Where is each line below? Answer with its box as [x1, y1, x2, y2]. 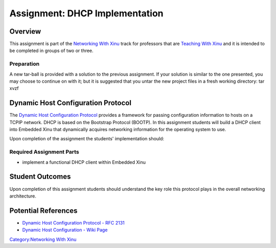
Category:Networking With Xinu [9, 236, 77, 242]
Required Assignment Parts [9, 148, 79, 156]
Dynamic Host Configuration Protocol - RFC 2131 [22, 219, 125, 226]
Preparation [9, 60, 40, 67]
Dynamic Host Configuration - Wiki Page [22, 227, 108, 233]
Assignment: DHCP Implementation [9, 8, 164, 19]
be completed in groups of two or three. [9, 47, 94, 54]
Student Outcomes [9, 172, 71, 181]
